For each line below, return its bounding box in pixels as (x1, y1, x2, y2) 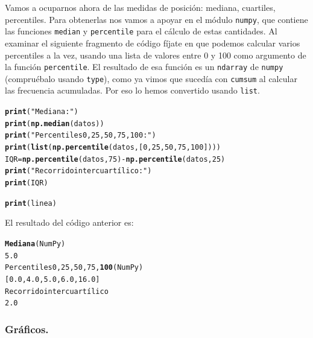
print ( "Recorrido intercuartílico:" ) (5, 167, 152, 176)
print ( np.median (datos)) (5, 119, 104, 128)
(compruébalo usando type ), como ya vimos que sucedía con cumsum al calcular (5, 72, 297, 84)
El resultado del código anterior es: (5, 216, 134, 229)
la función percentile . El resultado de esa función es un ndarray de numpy (5, 60, 283, 73)
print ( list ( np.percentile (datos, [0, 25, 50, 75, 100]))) (5, 143, 221, 152)
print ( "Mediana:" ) (5, 107, 78, 116)
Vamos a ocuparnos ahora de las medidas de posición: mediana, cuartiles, (5, 1, 276, 13)
